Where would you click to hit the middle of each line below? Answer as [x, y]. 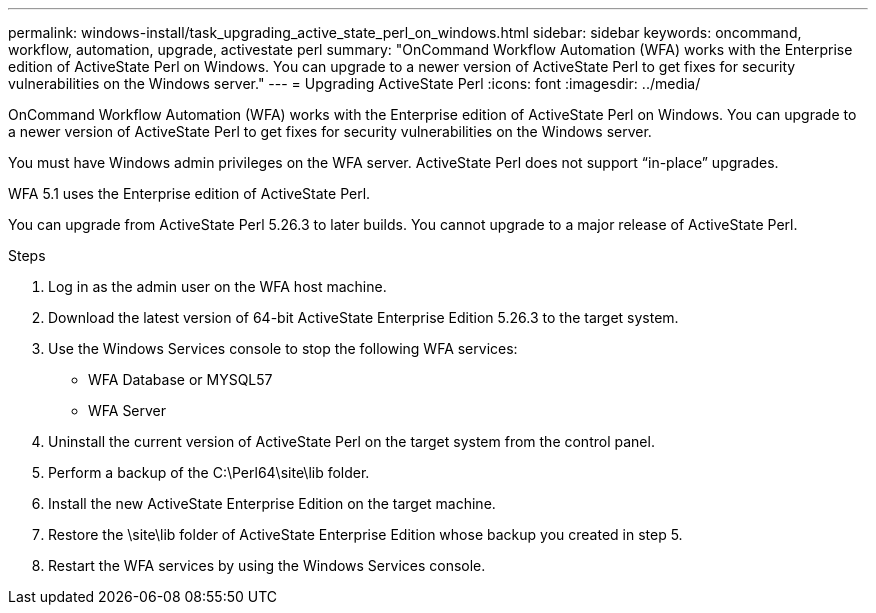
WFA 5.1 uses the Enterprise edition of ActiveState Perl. [189, 193]
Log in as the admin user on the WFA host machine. [217, 286]
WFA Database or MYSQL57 [180, 379]
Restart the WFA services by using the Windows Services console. [267, 565]
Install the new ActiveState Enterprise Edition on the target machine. [272, 503]
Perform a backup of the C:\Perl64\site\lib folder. [209, 472]
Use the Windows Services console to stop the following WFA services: [283, 348]
